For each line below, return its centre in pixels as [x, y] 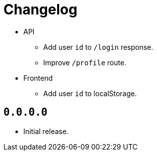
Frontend [38, 78]
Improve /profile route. [85, 62]
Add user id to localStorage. [90, 93]
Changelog [40, 9]
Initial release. [46, 131]
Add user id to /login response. [98, 47]
